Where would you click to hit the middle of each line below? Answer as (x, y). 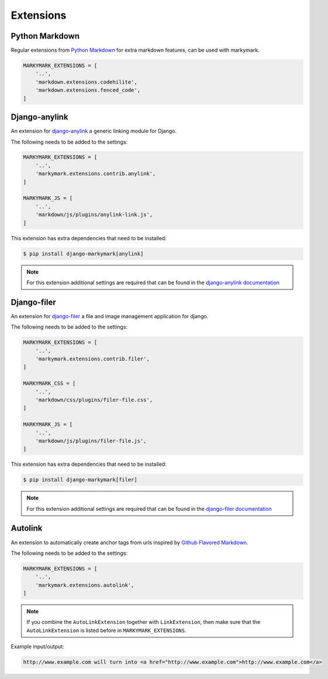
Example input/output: (37, 647)
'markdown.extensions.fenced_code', (88, 90)
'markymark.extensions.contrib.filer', (93, 359)
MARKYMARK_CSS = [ (49, 383)
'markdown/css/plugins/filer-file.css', (94, 400)
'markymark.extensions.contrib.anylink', (96, 174)
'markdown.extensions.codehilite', (86, 82)
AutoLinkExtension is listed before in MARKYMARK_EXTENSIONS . (106, 630)
